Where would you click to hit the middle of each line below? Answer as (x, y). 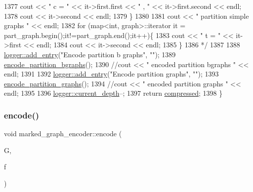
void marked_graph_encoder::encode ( (63, 134)
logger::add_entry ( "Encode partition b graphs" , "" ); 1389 (90, 54)
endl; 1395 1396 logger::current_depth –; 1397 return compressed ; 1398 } (113, 93)
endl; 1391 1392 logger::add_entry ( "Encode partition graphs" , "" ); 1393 (111, 74)
